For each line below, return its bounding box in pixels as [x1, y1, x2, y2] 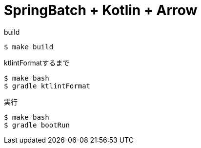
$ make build [4, 42, 54, 51]
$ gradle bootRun [4, 121, 70, 129]
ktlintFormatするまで [4, 58, 70, 67]
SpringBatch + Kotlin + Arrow [4, 2, 198, 19]
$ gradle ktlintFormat [4, 82, 91, 90]
